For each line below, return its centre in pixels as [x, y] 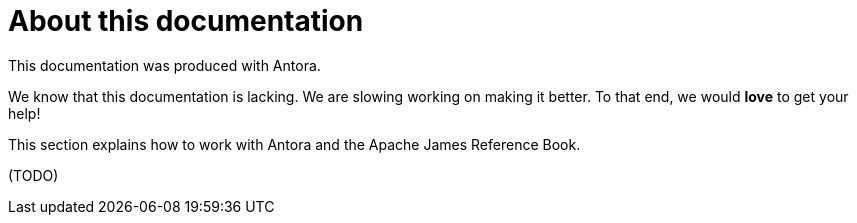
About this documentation [186, 21]
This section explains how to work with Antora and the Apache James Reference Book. [294, 144]
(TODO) [33, 175]
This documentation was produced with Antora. [164, 65]
